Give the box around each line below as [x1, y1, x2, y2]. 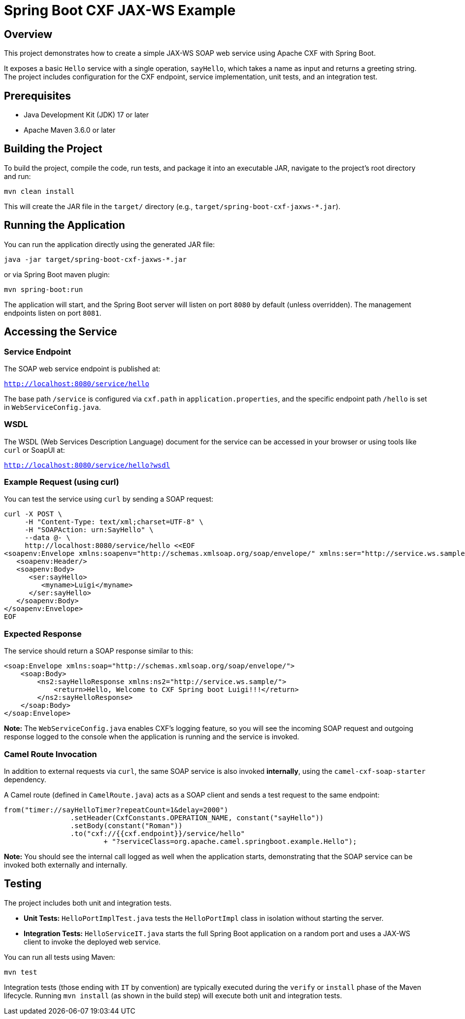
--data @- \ [25, 534, 70, 542]
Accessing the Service [4, 326, 117, 338]
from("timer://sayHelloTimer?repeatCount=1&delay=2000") [4, 805, 229, 814]
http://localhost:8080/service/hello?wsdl [4, 461, 170, 469]
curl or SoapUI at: [4, 445, 65, 454]
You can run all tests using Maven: [4, 952, 115, 961]
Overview [4, 28, 53, 40]
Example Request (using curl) [4, 477, 119, 487]
